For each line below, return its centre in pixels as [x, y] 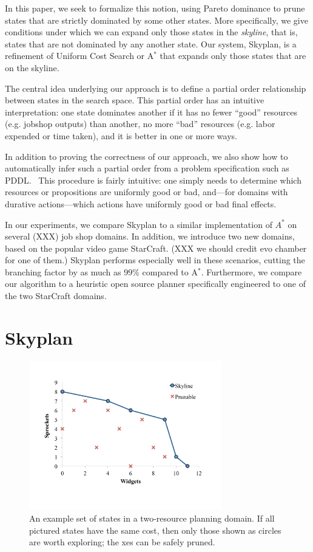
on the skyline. [32, 67]
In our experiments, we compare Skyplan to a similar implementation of [139, 224]
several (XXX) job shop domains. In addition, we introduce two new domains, [150, 236]
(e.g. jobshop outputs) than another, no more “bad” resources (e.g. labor [140, 124]
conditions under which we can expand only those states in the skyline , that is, [151, 32]
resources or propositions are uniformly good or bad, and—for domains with [146, 192]
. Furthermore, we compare [251, 271]
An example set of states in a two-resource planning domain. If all [152, 518]
